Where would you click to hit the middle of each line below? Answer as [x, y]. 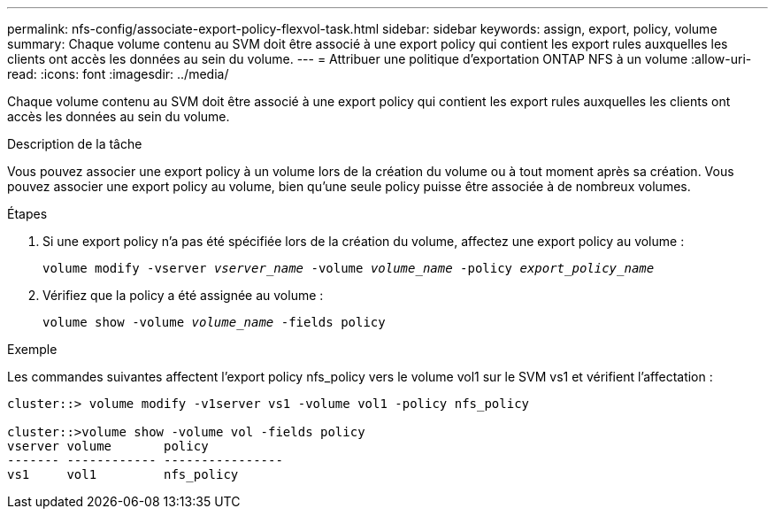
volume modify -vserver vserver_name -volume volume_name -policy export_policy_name [349, 268]
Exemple [32, 349]
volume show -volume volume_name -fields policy [214, 322]
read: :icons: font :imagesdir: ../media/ [118, 74]
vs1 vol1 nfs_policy [123, 474]
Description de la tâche [75, 144]
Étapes [27, 214]
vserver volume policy [108, 446]
